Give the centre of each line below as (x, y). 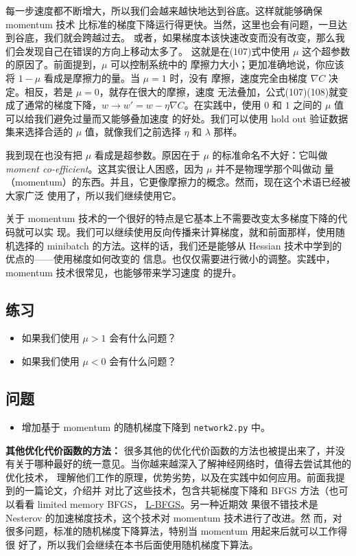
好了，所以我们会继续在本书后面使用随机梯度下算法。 (138, 544)
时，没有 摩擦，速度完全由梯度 (239, 77)
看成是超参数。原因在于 (147, 154)
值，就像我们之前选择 (133, 132)
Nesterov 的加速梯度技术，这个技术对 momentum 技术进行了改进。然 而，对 (174, 517)
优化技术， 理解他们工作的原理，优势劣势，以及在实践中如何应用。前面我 (170, 477)
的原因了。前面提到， (54, 64)
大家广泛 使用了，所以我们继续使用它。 (94, 195)
